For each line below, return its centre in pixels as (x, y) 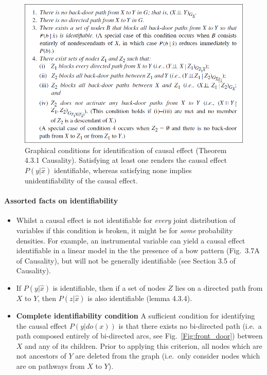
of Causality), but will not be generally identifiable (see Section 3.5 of (126, 260)
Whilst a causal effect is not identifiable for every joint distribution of (126, 220)
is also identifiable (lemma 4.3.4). (140, 298)
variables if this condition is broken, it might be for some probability (124, 230)
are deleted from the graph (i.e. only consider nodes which (168, 356)
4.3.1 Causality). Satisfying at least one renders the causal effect (126, 160)
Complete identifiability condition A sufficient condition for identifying (136, 315)
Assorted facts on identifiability (61, 201)
